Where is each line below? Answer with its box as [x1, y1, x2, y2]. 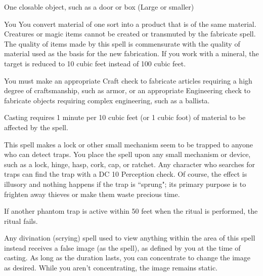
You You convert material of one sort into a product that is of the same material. [4, 18, 256, 29]
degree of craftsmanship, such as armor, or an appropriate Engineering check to [4, 85, 250, 96]
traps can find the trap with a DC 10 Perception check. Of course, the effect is [4, 169, 247, 179]
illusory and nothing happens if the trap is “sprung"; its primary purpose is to [4, 178, 246, 189]
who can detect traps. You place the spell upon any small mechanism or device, [4, 149, 251, 160]
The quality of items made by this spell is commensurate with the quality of [4, 38, 240, 49]
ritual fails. [4, 215, 38, 226]
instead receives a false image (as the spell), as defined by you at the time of [4, 242, 241, 253]
